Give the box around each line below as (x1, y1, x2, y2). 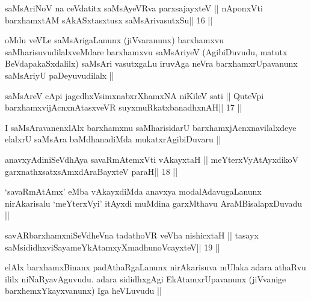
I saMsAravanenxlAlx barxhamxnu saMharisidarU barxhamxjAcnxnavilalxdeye (5, 121, 297, 133)
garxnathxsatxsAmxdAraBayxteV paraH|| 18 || (5, 165, 178, 177)
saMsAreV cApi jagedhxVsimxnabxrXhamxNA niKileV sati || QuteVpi (5, 89, 264, 102)
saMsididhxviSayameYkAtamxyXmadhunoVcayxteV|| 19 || (5, 240, 220, 253)
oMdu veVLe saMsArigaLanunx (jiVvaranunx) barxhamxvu (5, 34, 224, 46)
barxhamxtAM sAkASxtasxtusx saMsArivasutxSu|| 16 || (5, 13, 213, 26)
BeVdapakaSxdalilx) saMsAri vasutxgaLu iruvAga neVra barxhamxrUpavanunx (5, 57, 298, 70)
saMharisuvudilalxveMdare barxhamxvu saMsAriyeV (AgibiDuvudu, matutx (5, 45, 288, 58)
